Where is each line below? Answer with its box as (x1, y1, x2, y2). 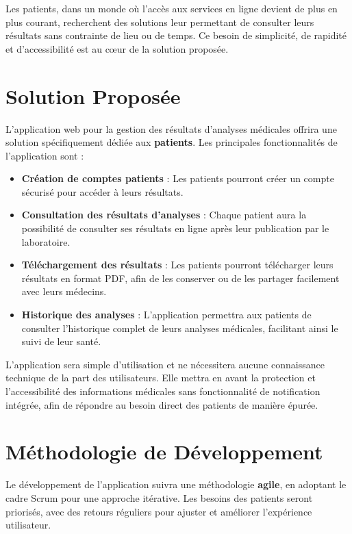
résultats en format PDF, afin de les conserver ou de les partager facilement (21, 270, 340, 285)
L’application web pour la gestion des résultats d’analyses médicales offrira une (5, 121, 337, 136)
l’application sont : (5, 148, 84, 162)
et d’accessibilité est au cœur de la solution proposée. (5, 41, 229, 55)
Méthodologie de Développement (5, 437, 323, 466)
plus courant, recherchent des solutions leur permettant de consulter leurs (5, 14, 314, 29)
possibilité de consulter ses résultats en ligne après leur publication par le (21, 221, 329, 236)
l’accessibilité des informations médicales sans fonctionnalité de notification (5, 384, 320, 398)
